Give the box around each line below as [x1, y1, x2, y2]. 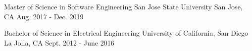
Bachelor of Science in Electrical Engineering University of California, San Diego [4, 28, 249, 38]
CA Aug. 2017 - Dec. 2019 [4, 11, 84, 21]
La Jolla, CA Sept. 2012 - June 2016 [4, 37, 114, 48]
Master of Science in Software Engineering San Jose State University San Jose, [4, 1, 243, 11]
